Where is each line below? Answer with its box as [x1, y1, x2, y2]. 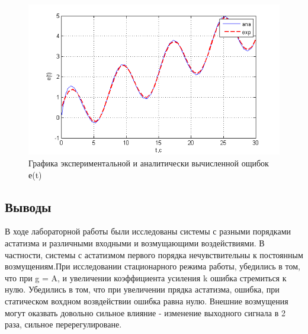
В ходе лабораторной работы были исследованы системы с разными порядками [5, 225, 291, 237]
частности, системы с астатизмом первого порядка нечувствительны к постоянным [5, 248, 303, 261]
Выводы [5, 197, 52, 216]
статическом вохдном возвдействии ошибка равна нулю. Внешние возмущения [5, 294, 288, 307]
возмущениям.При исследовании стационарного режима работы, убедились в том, [5, 260, 301, 272]
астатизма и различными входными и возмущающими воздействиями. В [5, 236, 265, 249]
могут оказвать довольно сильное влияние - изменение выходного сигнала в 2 [5, 306, 285, 319]
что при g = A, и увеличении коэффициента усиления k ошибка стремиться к [5, 271, 287, 284]
